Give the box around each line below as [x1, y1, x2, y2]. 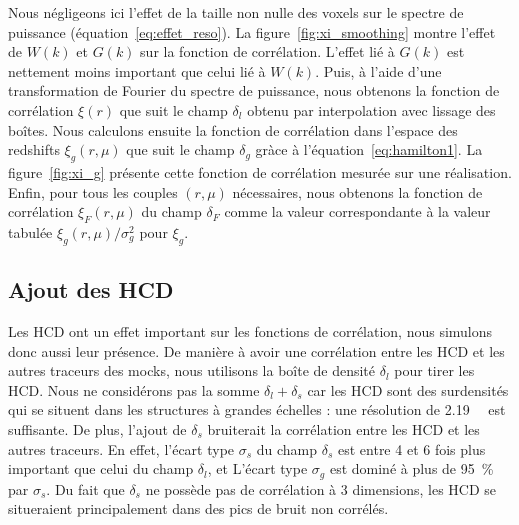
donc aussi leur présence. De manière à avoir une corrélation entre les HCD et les [8, 340, 505, 361]
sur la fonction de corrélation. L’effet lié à [140, 41, 395, 62]
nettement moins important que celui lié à [8, 60, 266, 81]
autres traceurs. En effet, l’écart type [8, 438, 235, 459]
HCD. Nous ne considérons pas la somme [8, 379, 260, 400]
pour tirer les [394, 360, 475, 381]
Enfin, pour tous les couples [8, 181, 178, 202]
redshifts [8, 139, 60, 160]
